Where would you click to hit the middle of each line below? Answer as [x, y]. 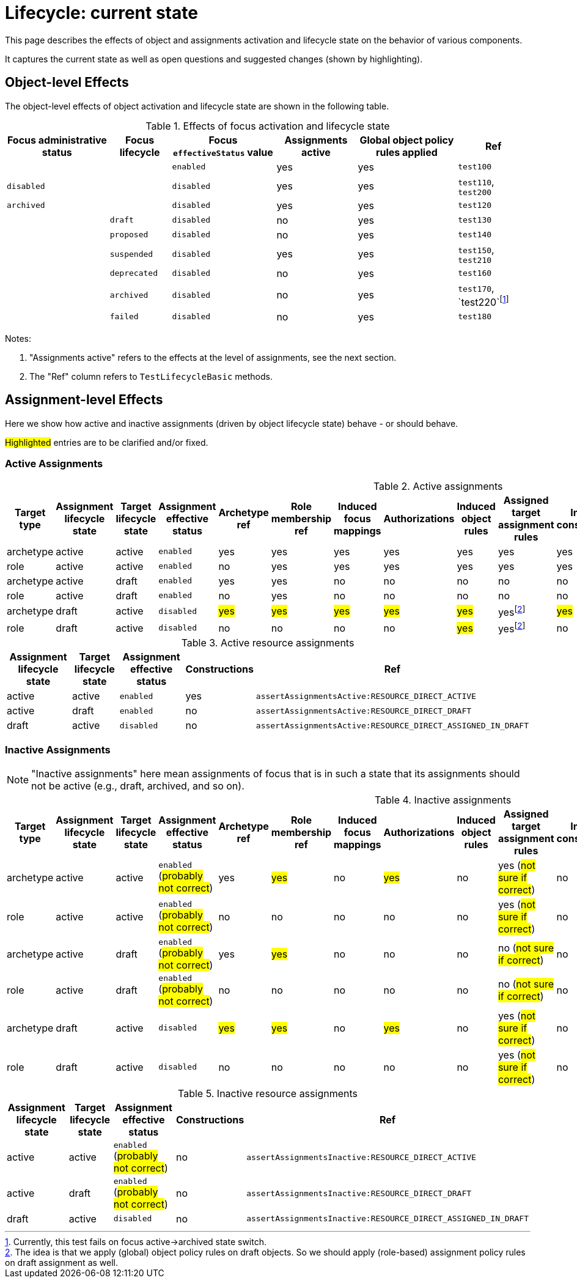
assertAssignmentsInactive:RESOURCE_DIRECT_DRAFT [359, 1193]
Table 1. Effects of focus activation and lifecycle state [268, 126]
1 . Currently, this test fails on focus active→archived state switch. [136, 1241]
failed [124, 317]
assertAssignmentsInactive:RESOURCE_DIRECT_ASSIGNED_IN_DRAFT [388, 1219]
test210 [475, 260]
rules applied [406, 152]
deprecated [134, 273]
